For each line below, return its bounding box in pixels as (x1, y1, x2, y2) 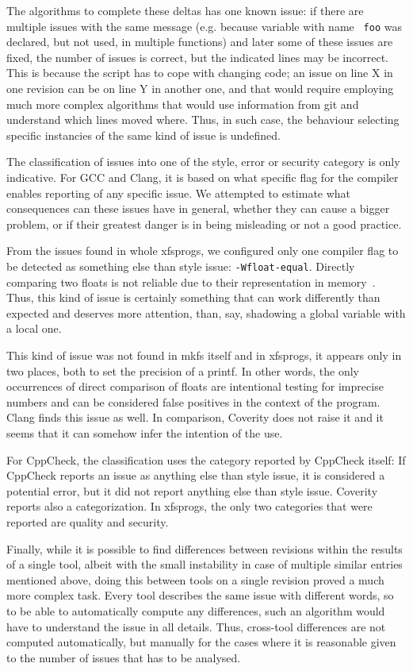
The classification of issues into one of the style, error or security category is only (6, 153, 400, 170)
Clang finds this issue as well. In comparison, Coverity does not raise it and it (6, 409, 384, 426)
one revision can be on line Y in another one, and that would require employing (6, 80, 394, 97)
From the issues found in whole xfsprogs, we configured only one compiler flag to (6, 242, 399, 259)
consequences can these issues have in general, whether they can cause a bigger (6, 200, 390, 217)
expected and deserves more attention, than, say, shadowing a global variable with (6, 304, 406, 321)
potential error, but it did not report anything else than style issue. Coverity (6, 482, 378, 499)
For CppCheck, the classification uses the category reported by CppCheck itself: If (6, 451, 406, 468)
